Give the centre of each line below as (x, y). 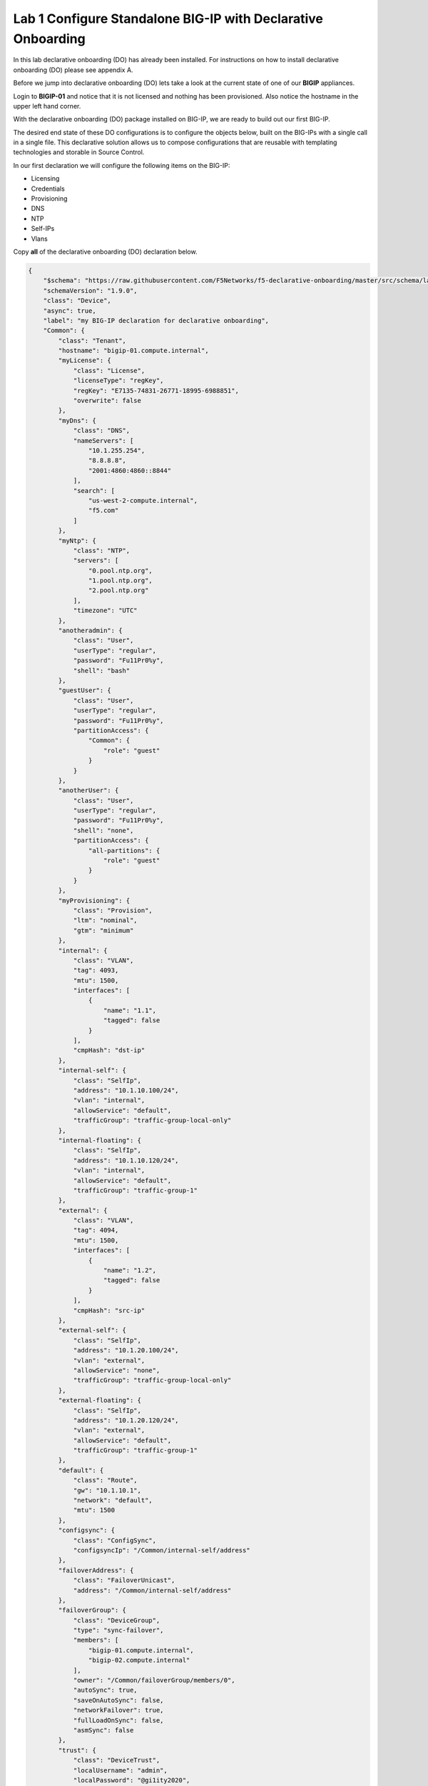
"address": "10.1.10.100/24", (126, 1091)
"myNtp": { (77, 540)
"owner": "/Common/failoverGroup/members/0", (154, 1680)
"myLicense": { (85, 360)
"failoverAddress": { (96, 1570)
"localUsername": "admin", (120, 1770)
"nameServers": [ (103, 440)
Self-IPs (43, 229)
